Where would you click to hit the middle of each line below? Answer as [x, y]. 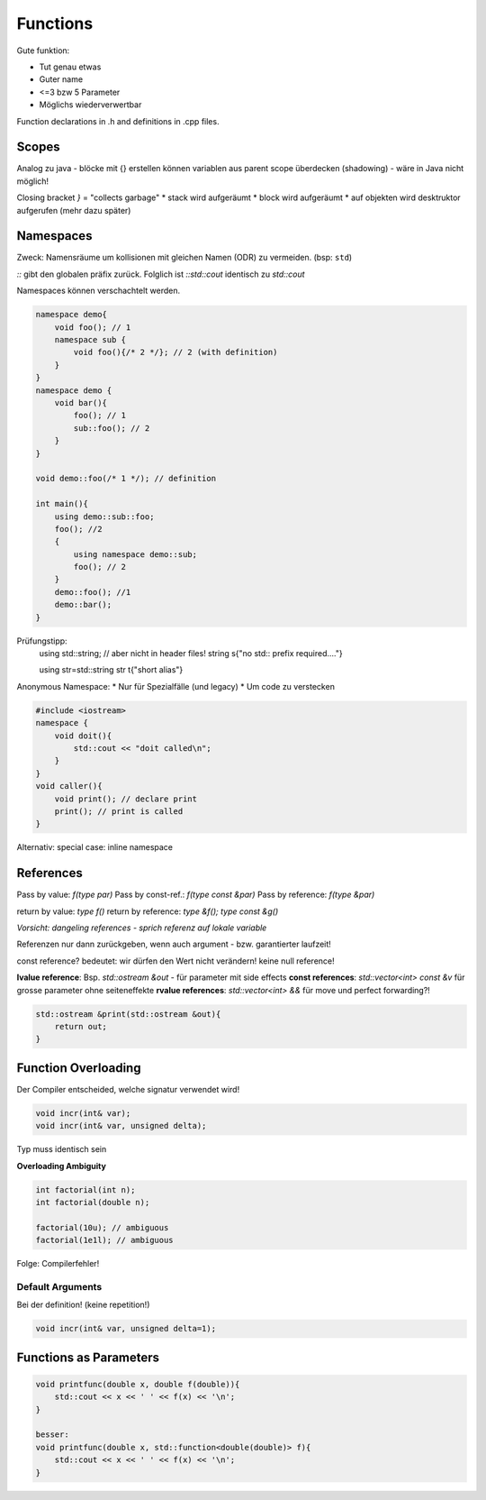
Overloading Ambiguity [62, 1166]
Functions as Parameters [88, 1357]
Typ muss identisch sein [62, 1149]
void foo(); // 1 [93, 327]
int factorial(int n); [85, 1189]
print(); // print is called [119, 811]
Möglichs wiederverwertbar [90, 105]
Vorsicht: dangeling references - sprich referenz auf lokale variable [142, 928]
